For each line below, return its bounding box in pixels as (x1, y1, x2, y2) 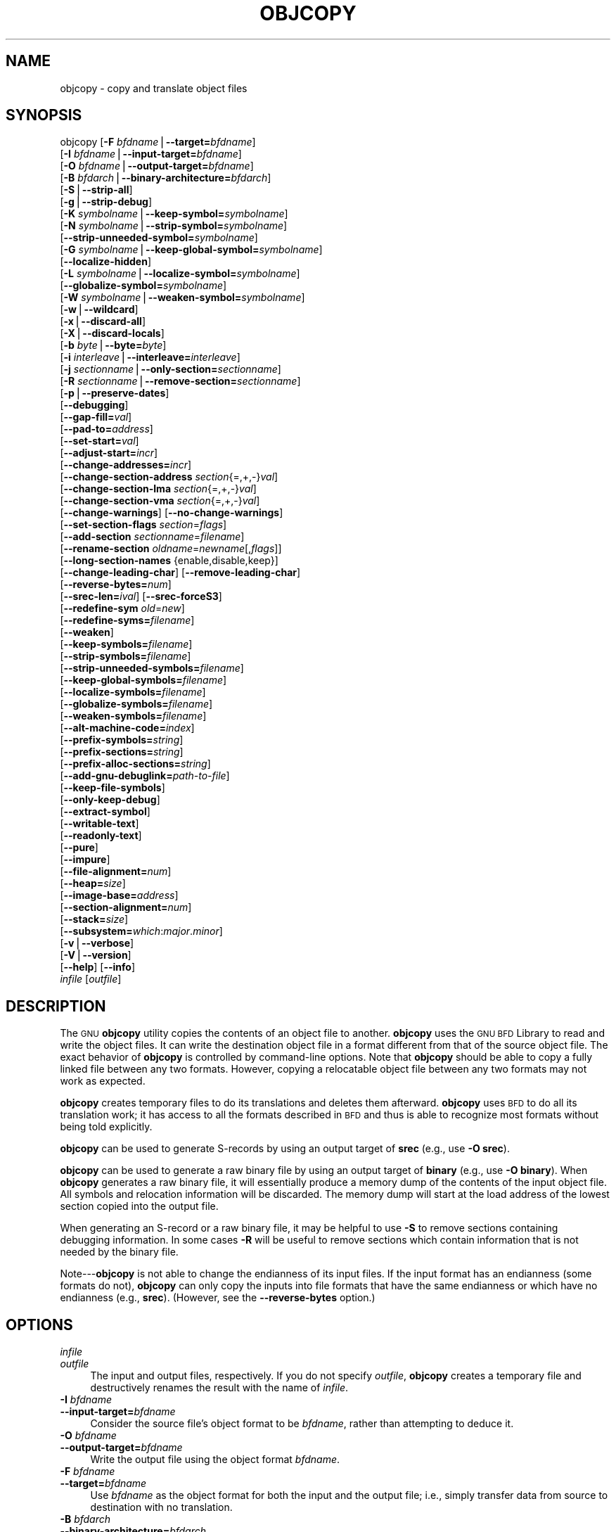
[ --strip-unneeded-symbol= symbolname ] (60, 231, 258, 244)
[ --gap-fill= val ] (60, 411, 132, 423)
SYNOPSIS (6, 106, 82, 125)
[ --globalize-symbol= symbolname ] (60, 279, 227, 292)
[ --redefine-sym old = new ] (60, 602, 185, 615)
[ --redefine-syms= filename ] (60, 614, 195, 627)
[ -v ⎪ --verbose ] (60, 937, 134, 950)
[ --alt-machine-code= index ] (60, 722, 195, 734)
